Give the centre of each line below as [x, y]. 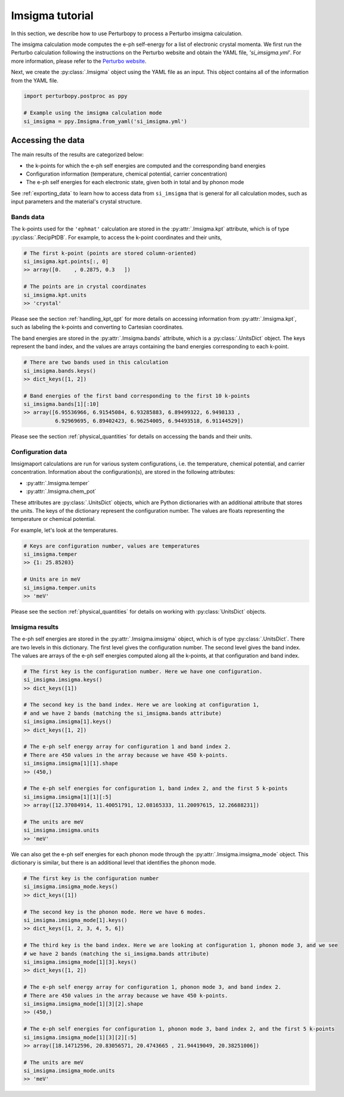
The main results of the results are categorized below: [78, 155]
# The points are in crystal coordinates [85, 286]
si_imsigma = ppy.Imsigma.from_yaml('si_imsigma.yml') [105, 121]
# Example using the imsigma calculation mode [93, 113]
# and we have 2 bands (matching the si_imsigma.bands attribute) [123, 713]
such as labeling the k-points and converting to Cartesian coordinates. [97, 327]
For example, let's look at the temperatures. [65, 530]
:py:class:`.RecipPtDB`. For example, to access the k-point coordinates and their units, [117, 237]
